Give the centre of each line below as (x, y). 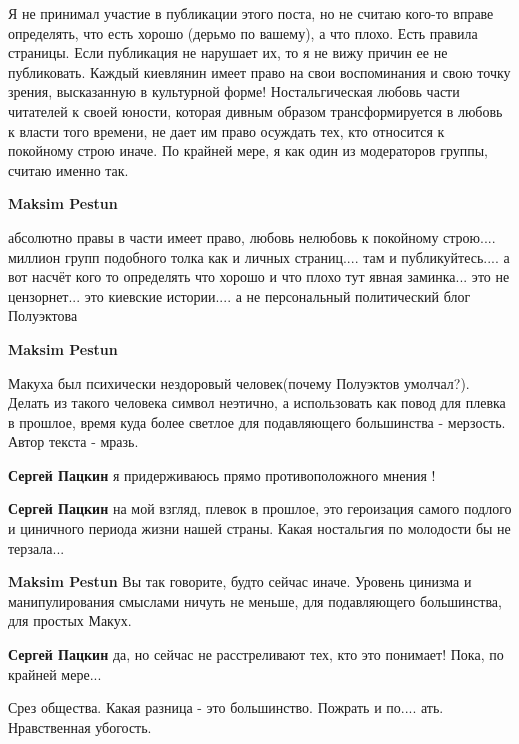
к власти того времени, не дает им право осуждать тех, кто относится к (226, 130)
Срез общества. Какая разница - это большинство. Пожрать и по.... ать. (226, 707)
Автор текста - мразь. (73, 441)
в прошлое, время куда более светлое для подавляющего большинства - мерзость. (257, 421)
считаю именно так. (68, 169)
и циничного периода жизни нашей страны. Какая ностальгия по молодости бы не (259, 528)
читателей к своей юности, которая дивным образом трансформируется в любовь (255, 110)
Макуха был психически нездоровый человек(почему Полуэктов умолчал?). (239, 382)
